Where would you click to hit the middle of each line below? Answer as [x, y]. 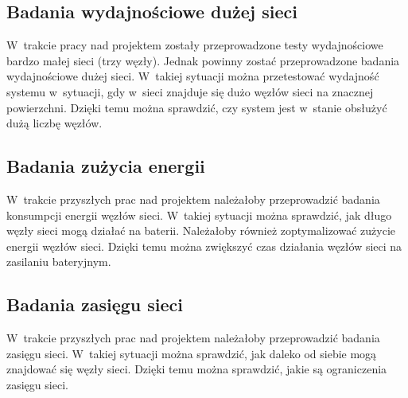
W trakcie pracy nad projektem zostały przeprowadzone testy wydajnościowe [195, 45]
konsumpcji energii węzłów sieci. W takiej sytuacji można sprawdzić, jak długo [199, 215]
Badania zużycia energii [106, 166]
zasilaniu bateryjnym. [59, 261]
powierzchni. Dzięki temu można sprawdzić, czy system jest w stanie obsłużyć [197, 107]
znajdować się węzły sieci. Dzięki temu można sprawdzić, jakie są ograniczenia [197, 369]
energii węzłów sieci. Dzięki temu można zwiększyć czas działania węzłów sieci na [204, 246]
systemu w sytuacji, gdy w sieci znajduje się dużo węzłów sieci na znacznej [190, 91]
